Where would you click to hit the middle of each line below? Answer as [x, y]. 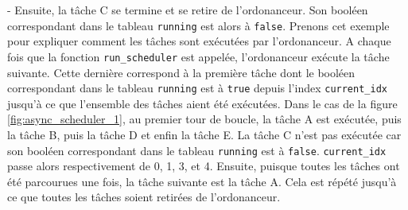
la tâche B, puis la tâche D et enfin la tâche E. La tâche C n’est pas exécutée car [204, 134]
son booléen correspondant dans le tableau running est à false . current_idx [197, 150]
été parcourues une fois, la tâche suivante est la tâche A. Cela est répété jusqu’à [202, 181]
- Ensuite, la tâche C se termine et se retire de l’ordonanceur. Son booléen [188, 10]
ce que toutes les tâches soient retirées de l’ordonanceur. [144, 197]
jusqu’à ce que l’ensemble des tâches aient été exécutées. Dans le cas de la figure [202, 103]
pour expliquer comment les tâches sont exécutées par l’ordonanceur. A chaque [199, 41]
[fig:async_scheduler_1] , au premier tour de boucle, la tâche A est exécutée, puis [204, 119]
